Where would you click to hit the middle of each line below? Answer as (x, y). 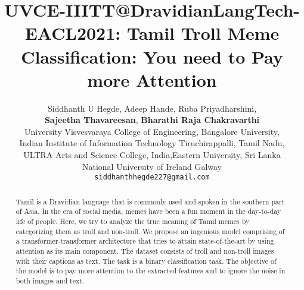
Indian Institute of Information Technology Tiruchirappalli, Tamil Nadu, (152, 143)
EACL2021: (73, 33)
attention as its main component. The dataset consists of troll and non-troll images (145, 250)
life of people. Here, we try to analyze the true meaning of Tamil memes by (133, 221)
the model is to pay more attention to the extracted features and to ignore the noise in (151, 271)
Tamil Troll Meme (203, 33)
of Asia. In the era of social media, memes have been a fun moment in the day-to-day (148, 211)
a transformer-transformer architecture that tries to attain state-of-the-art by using (145, 241)
